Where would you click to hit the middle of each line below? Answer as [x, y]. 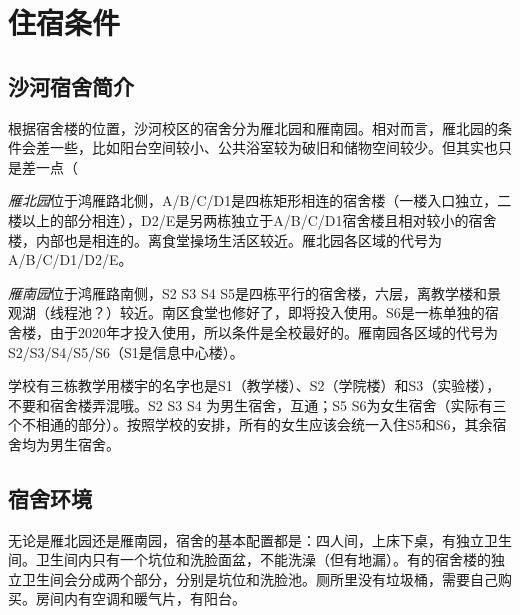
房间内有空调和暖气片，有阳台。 [140, 598]
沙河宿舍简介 [71, 85]
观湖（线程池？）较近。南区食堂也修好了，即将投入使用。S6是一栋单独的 [246, 312]
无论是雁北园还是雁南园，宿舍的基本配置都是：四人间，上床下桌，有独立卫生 [260, 539]
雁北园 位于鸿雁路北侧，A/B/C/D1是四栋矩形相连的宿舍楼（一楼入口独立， [253, 200]
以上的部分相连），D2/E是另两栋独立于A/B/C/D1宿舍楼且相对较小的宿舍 [259, 219]
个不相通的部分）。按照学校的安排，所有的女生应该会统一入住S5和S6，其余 [250, 424]
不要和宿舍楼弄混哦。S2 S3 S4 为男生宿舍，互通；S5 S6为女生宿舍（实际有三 [257, 404]
